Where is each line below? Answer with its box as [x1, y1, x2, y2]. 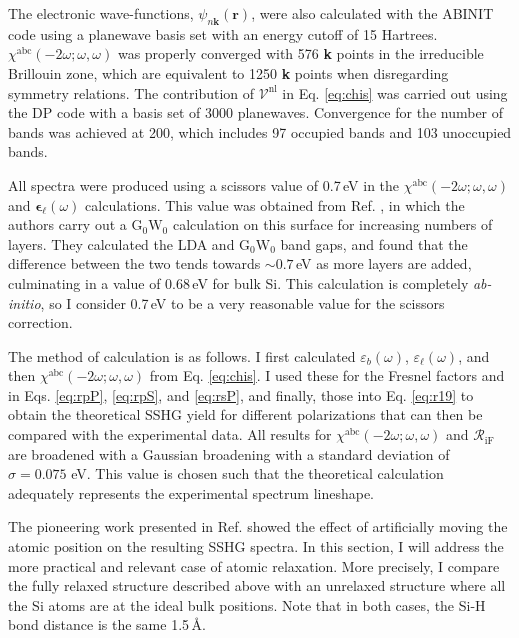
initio [8, 292, 41, 313]
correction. [8, 312, 73, 333]
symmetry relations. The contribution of [8, 82, 255, 103]
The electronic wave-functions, [8, 3, 194, 23]
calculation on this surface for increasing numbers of [172, 214, 493, 235]
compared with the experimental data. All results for [8, 424, 332, 445]
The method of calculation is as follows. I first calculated [8, 345, 356, 366]
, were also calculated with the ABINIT [251, 3, 494, 23]
